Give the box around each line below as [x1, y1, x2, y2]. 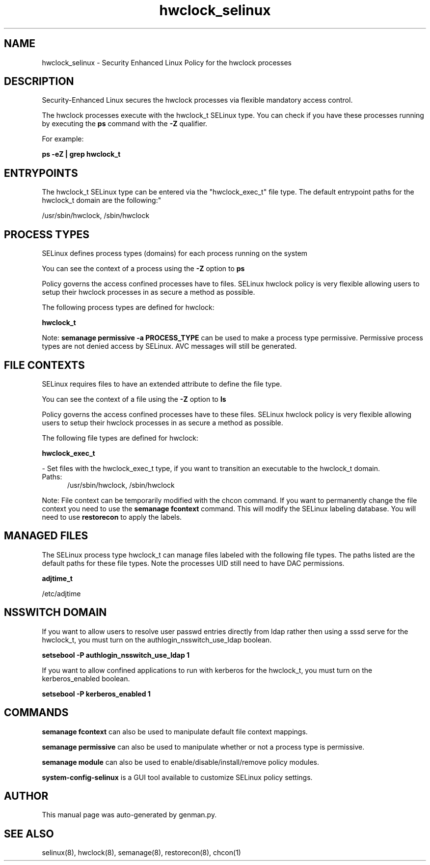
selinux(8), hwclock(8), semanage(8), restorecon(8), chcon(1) [42, 848, 241, 857]
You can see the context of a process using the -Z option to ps [42, 264, 245, 273]
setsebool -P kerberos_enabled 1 [42, 689, 151, 698]
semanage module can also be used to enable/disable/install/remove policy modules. [42, 757, 320, 766]
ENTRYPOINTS [4, 167, 78, 179]
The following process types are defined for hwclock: [42, 303, 215, 312]
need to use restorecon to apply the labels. [42, 512, 182, 521]
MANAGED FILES [4, 530, 88, 542]
